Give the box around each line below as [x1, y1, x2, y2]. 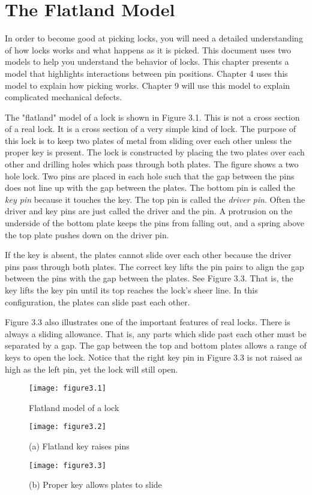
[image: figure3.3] [29, 461, 106, 470]
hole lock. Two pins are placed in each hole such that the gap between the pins [5, 169, 295, 182]
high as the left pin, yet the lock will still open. [5, 362, 178, 375]
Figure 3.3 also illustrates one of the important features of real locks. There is [5, 316, 290, 328]
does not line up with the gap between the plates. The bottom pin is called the [5, 181, 295, 194]
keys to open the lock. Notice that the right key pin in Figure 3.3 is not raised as [5, 350, 302, 363]
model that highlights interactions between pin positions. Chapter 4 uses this [5, 67, 288, 79]
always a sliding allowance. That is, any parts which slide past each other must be [5, 327, 307, 340]
